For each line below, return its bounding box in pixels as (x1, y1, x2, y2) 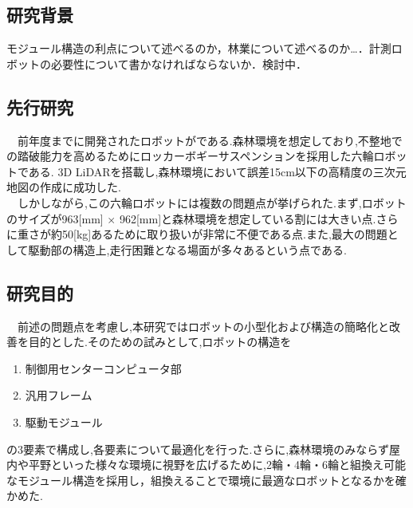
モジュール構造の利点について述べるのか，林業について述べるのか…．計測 (6, 40, 391, 57)
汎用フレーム (25, 387, 92, 404)
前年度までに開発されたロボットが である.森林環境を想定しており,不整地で (17, 132, 403, 148)
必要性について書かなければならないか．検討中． (50, 55, 307, 72)
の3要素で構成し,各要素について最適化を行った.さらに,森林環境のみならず (6, 440, 389, 457)
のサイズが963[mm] (6, 210, 104, 226)
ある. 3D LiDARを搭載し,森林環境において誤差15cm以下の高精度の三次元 (28, 163, 407, 179)
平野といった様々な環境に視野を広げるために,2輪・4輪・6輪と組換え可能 (28, 456, 406, 473)
